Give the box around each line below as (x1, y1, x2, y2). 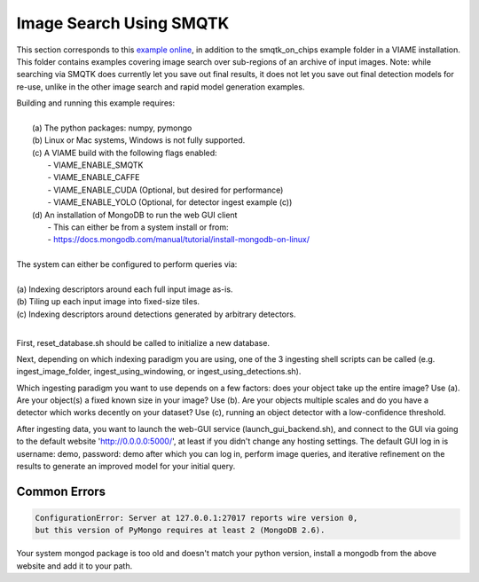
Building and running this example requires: (16, 98, 176, 108)
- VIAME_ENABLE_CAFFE (47, 172, 140, 183)
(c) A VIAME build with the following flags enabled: (32, 147, 217, 158)
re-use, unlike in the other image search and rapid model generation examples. (16, 81, 305, 92)
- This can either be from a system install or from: (47, 222, 229, 232)
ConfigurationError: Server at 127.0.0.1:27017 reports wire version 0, (35, 513, 358, 523)
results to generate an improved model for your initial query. (16, 461, 236, 472)
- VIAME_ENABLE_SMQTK (47, 160, 144, 170)
